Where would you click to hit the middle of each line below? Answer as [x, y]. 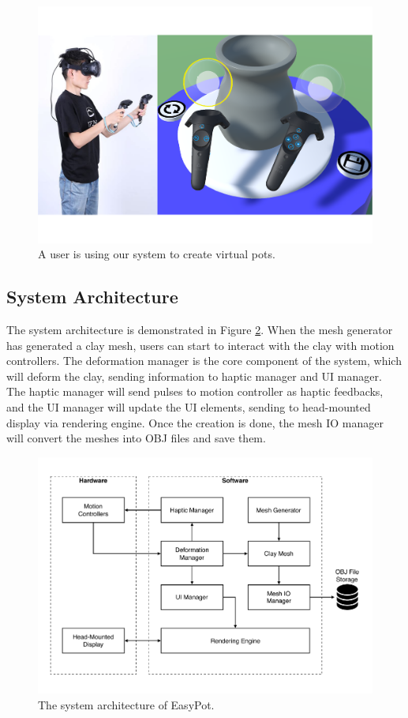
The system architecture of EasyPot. [126, 705]
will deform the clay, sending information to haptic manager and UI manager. [194, 376]
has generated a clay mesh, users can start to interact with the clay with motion [200, 345]
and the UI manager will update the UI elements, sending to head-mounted [189, 407]
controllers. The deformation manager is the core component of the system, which [204, 361]
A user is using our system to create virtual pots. [157, 254]
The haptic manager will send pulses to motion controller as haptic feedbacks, [195, 391]
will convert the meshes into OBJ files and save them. [136, 438]
